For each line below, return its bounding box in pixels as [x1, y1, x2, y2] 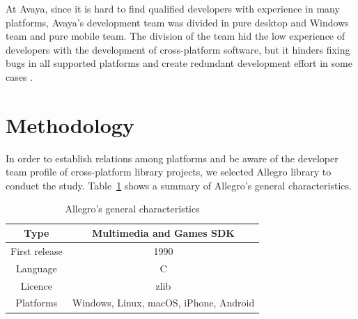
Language [16, 260, 57, 275]
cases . [6, 69, 33, 84]
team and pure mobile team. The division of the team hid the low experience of [6, 29, 345, 43]
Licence [20, 278, 52, 293]
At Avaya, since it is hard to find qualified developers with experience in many [6, 1, 340, 15]
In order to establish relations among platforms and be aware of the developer [6, 150, 338, 165]
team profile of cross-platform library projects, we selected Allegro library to [6, 164, 332, 179]
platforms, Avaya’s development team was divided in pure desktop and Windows [6, 15, 349, 29]
